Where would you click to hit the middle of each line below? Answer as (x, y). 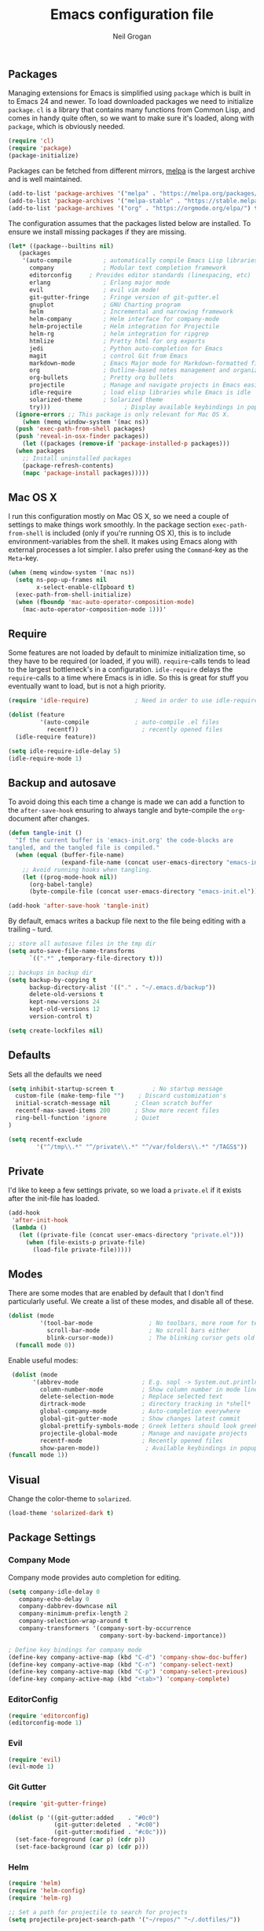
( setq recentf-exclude (45, 1140)
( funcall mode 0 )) (46, 1345)
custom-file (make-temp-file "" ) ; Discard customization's (121, 1096)
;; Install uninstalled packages (77, 458)
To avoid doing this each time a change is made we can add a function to (126, 802)
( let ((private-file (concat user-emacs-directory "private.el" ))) (131, 1235)
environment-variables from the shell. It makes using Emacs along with (123, 542)
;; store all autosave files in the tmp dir (82, 944)
